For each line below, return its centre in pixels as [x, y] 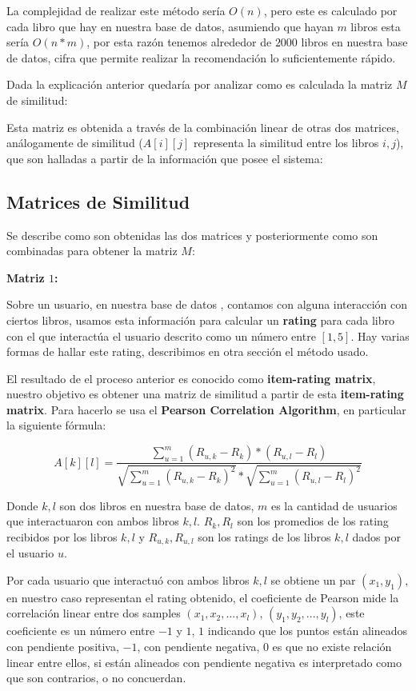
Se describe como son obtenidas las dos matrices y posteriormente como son [192, 235]
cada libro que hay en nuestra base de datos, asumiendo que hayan [170, 26]
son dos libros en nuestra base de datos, [157, 505]
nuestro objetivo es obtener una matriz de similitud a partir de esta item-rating [205, 394]
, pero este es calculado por [330, 10]
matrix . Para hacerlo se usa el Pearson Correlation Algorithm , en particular [206, 409]
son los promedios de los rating [313, 521]
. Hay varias [380, 336]
